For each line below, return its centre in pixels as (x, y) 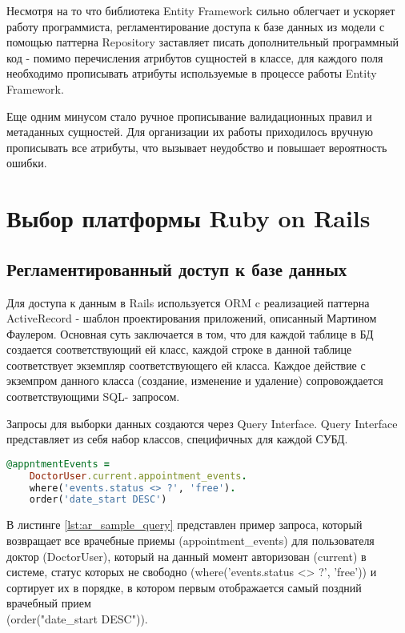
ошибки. (27, 163)
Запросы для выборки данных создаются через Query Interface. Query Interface (202, 423)
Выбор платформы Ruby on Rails (188, 218)
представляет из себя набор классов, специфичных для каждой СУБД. (177, 439)
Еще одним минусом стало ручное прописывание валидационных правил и (189, 116)
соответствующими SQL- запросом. (93, 397)
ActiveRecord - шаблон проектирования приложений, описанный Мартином (192, 318)
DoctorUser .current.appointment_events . (138, 476)
